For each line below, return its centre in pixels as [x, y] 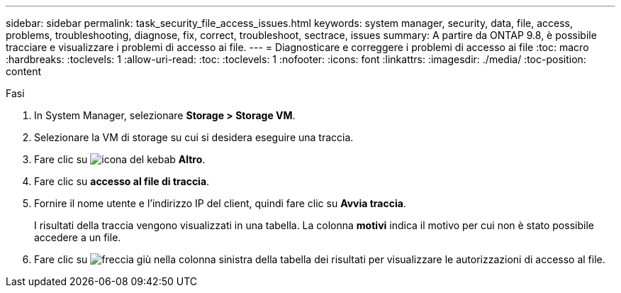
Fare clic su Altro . [120, 159]
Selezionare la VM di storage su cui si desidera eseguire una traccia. [194, 137]
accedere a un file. [78, 237]
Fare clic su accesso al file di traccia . [122, 181]
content [24, 71]
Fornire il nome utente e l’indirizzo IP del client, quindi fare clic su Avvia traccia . [220, 203]
